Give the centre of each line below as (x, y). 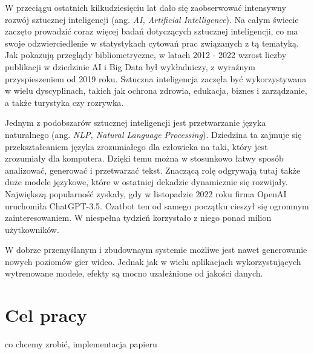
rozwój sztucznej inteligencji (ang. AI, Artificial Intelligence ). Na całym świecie (152, 19)
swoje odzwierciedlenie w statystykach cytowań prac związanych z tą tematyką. (152, 43)
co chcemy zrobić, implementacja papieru (81, 344)
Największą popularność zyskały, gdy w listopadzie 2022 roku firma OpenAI (146, 193)
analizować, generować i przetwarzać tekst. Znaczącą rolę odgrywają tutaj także (153, 170)
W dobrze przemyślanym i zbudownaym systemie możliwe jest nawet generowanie (156, 250)
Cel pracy (46, 315)
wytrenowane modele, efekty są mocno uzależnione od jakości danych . (134, 273)
